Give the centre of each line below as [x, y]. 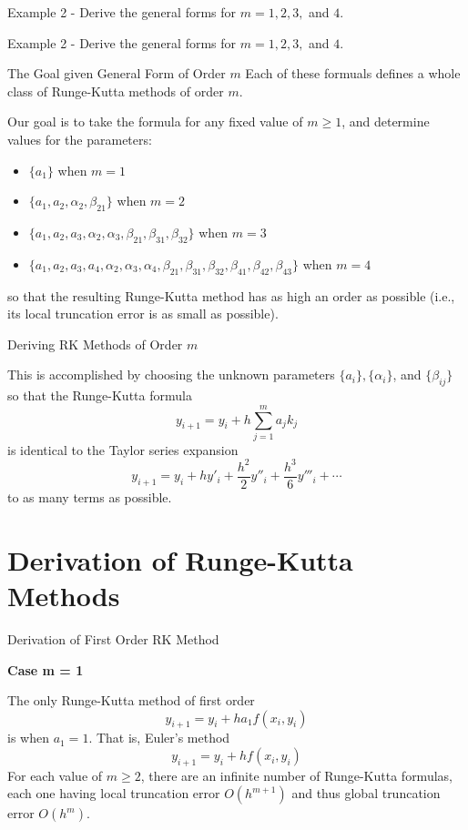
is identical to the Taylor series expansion [123, 449]
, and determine [386, 121]
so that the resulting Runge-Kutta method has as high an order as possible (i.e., [231, 295]
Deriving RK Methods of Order [95, 344]
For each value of [55, 775]
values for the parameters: [80, 139]
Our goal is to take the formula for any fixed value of [155, 121]
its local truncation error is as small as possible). [143, 314]
